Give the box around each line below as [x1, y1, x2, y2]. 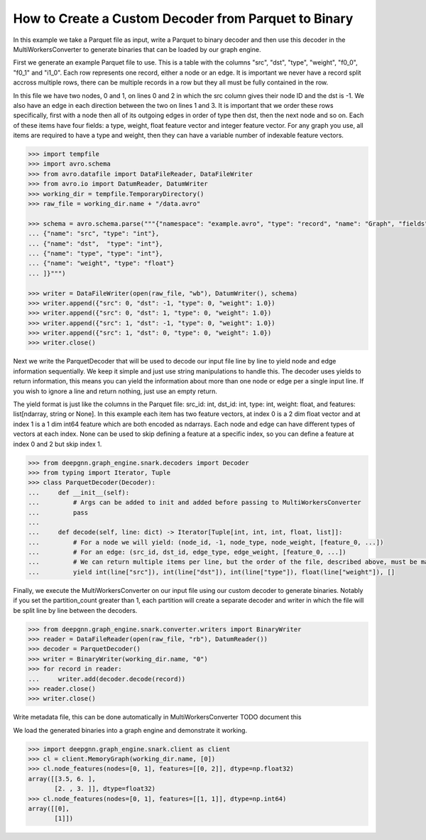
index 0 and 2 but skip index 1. [13, 440, 102, 448]
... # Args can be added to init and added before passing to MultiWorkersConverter [28, 498, 361, 507]
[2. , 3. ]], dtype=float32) [54, 785, 156, 793]
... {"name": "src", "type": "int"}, [28, 229, 160, 238]
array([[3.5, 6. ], [28, 775, 96, 782]
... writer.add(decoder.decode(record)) [28, 675, 186, 683]
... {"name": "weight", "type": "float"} [28, 259, 175, 268]
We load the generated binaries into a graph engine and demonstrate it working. [13, 726, 248, 734]
